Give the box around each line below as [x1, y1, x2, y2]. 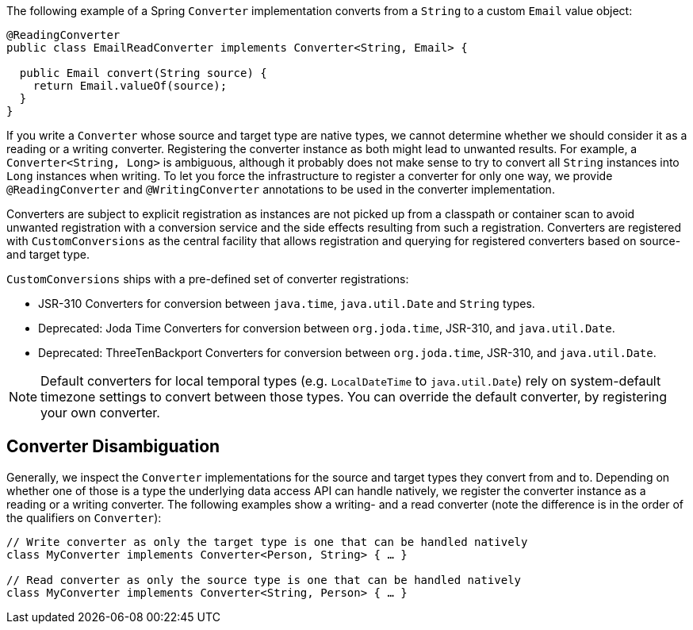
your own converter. [40, 405, 160, 421]
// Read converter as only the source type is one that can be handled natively [6, 573, 522, 586]
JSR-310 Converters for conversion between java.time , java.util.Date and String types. [38, 297, 535, 310]
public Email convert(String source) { [19, 67, 267, 79]
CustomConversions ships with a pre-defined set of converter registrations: [6, 272, 409, 286]
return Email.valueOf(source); [33, 79, 228, 92]
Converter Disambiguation [6, 436, 220, 457]
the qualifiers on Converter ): [6, 510, 162, 524]
